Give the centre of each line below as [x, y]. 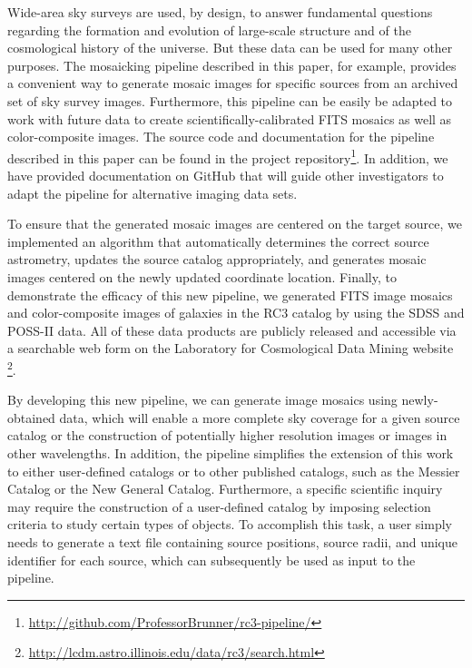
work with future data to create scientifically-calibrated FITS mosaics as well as [230, 118]
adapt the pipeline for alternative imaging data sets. [152, 193]
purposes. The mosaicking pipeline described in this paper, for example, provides [232, 65]
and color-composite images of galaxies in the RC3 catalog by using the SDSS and [236, 313]
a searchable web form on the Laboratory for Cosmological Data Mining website [231, 348]
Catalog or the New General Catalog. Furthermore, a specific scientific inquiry [225, 489]
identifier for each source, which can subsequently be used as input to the [211, 560]
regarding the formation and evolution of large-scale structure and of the [209, 29]
